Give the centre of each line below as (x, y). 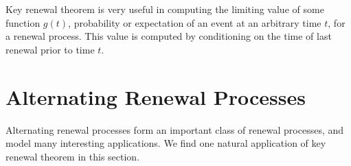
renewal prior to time (50, 49)
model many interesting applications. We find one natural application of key (166, 143)
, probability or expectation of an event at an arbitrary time (195, 22)
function (23, 22)
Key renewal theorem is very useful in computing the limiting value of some (165, 9)
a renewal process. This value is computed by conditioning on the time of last (169, 36)
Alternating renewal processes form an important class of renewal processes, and (175, 129)
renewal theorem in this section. (73, 156)
